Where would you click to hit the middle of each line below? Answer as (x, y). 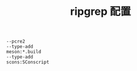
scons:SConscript (28, 62)
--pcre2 (16, 41)
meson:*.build (24, 52)
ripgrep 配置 (101, 12)
